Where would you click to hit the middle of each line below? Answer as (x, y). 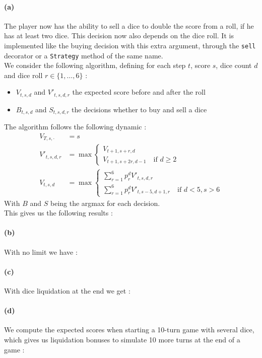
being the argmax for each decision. (105, 203)
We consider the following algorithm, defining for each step (95, 65)
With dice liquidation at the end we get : (67, 291)
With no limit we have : (41, 252)
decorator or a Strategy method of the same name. (84, 55)
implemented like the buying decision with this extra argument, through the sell (130, 45)
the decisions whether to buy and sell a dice (139, 109)
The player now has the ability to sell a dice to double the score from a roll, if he (129, 25)
